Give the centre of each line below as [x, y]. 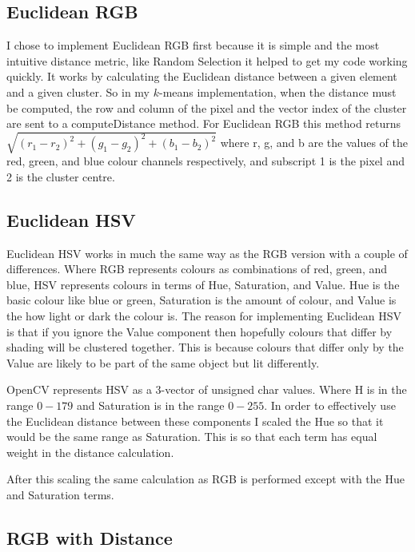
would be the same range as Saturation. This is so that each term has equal [192, 437]
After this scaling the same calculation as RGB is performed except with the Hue [206, 479]
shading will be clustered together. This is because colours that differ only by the [205, 347]
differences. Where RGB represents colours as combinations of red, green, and [197, 269]
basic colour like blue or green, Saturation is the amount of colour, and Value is [202, 300]
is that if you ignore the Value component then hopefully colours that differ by [200, 331]
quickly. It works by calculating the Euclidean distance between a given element [202, 76]
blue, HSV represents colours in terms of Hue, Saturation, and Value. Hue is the [203, 284]
